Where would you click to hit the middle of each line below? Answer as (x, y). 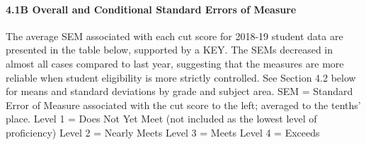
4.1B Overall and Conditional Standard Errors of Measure (151, 9)
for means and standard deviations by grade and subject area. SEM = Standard (179, 91)
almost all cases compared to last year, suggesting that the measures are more (175, 63)
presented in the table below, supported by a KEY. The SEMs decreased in (170, 50)
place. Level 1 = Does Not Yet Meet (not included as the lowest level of (161, 119)
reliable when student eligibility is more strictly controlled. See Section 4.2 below (181, 77)
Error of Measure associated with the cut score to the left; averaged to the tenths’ (183, 105)
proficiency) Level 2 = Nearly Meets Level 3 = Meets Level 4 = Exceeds (163, 132)
